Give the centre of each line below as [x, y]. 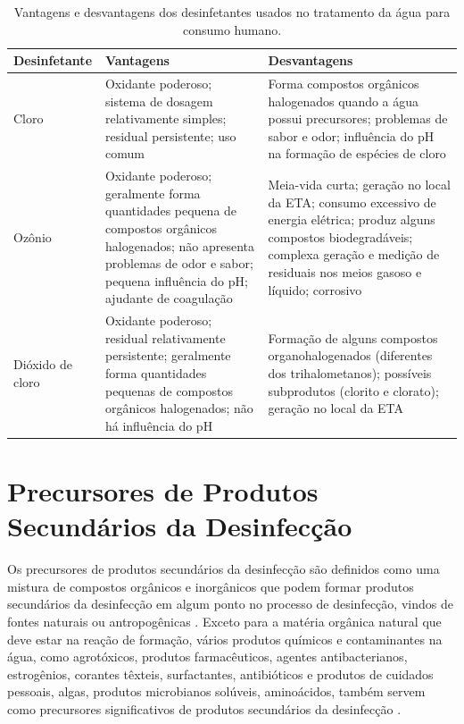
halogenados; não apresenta [180, 245]
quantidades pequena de [171, 210]
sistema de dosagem [159, 101]
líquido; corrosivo [315, 289]
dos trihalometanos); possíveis [350, 373]
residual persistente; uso [170, 135]
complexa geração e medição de [354, 254]
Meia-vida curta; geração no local [359, 185]
